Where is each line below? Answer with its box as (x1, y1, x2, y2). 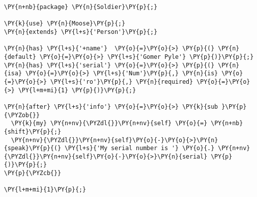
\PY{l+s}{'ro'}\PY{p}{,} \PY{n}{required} (50, 78, 193, 85)
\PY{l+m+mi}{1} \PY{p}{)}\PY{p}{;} (18, 86, 136, 94)
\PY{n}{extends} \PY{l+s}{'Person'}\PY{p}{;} (4, 28, 157, 35)
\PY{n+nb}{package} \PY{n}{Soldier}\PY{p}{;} (4, 3, 157, 10)
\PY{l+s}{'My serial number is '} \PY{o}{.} (64, 145, 215, 152)
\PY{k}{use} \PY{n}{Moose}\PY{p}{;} (4, 20, 126, 27)
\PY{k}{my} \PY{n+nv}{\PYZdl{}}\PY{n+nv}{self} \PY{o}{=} (11, 120, 208, 127)
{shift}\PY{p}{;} (4, 128, 61, 135)
